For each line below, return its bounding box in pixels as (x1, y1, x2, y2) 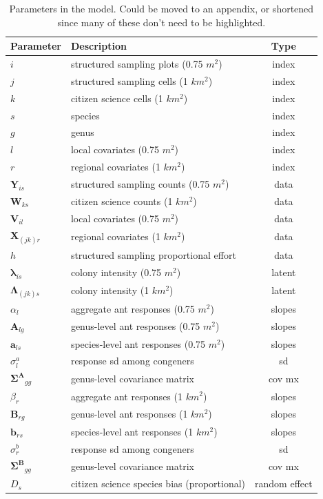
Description (70, 39, 127, 53)
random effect (255, 476, 313, 491)
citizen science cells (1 (70, 90, 163, 105)
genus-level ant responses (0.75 (70, 319, 200, 333)
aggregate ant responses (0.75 (70, 302, 195, 316)
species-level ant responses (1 (70, 424, 194, 438)
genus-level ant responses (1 (70, 407, 188, 421)
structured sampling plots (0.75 (70, 57, 203, 71)
